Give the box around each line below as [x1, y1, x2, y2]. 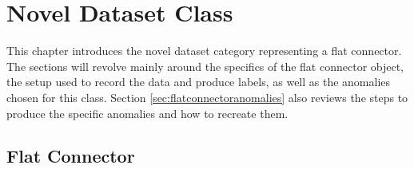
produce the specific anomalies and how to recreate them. [6, 104, 289, 121]
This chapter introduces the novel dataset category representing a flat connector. [6, 42, 402, 59]
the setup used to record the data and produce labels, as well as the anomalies [6, 73, 391, 90]
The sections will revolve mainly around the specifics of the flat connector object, [6, 57, 404, 74]
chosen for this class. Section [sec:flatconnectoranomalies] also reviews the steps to [6, 88, 408, 105]
